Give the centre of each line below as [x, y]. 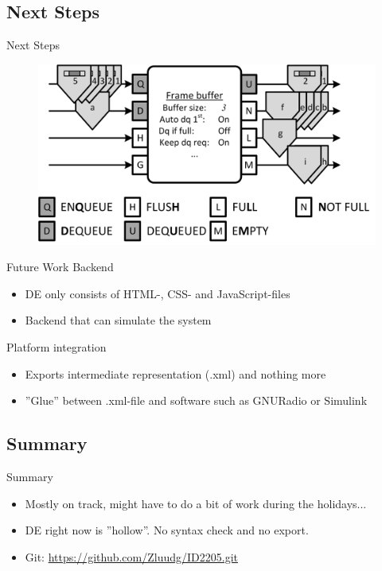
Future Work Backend [60, 267]
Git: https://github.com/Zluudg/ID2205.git [132, 556]
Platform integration [57, 347]
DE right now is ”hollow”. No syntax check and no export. [167, 530]
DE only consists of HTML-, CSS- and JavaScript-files [158, 293]
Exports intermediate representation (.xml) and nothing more [175, 373]
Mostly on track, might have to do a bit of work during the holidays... [196, 503]
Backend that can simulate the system [118, 320]
